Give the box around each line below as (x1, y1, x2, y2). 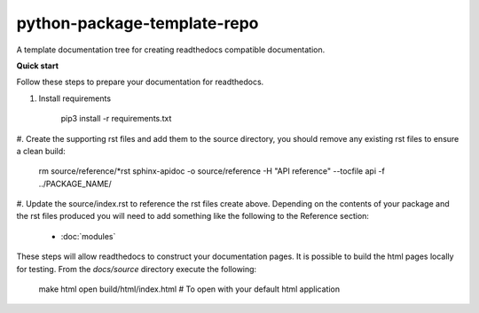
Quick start (16, 60, 59, 71)
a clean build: (16, 145, 66, 156)
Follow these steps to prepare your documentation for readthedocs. (16, 76, 264, 88)
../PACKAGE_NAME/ (38, 178, 113, 189)
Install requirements (38, 93, 111, 104)
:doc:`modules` (60, 231, 116, 241)
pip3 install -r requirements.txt (60, 113, 172, 124)
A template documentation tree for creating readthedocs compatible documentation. (16, 44, 326, 55)
